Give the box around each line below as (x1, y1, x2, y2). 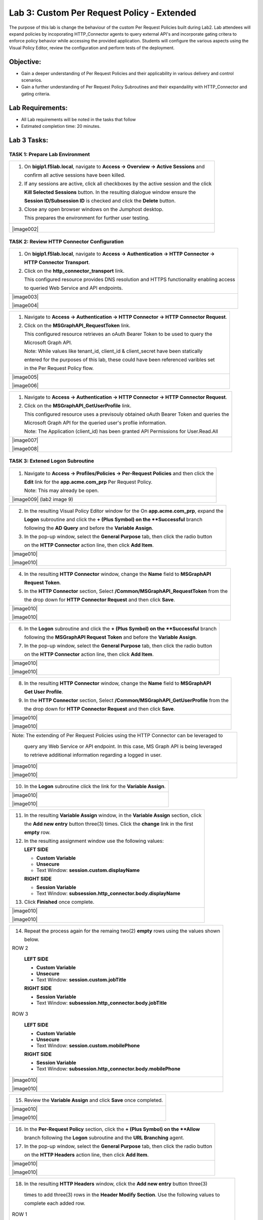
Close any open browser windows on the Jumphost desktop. (24, 206, 164, 213)
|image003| (12, 293, 39, 300)
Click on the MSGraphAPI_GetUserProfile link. (24, 403, 131, 409)
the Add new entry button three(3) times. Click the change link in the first (24, 820, 193, 827)
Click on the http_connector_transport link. (24, 267, 125, 274)
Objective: (9, 58, 41, 66)
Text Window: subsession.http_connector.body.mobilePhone (36, 1065, 181, 1072)
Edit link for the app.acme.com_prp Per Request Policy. (24, 478, 153, 485)
